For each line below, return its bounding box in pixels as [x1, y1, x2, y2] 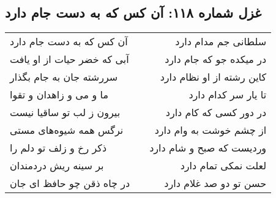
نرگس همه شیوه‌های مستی [10, 123, 124, 137]
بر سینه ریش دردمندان [10, 158, 104, 173]
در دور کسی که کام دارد [165, 105, 267, 120]
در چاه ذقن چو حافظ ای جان [10, 176, 130, 191]
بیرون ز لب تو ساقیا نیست [10, 105, 121, 120]
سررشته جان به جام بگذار [10, 70, 118, 84]
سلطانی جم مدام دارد [175, 34, 267, 49]
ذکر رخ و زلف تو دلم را [10, 141, 107, 155]
